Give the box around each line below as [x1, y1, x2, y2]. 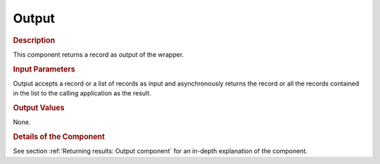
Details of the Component [13, 132, 106, 142]
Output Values [13, 103, 65, 113]
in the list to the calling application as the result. [13, 89, 151, 97]
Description [13, 35, 56, 45]
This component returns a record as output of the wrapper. [13, 50, 184, 59]
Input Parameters [13, 64, 75, 74]
